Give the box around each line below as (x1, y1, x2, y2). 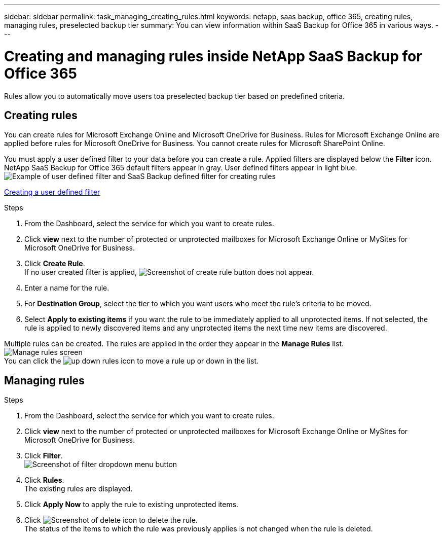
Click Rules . (24, 476, 64, 485)
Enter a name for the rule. (24, 283, 109, 293)
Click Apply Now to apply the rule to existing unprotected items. (24, 500, 239, 509)
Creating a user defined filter (4, 188, 100, 197)
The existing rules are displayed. (24, 484, 133, 493)
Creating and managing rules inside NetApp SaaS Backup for (4, 47, 422, 65)
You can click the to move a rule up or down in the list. (4, 356, 259, 366)
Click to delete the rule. (24, 516, 198, 525)
